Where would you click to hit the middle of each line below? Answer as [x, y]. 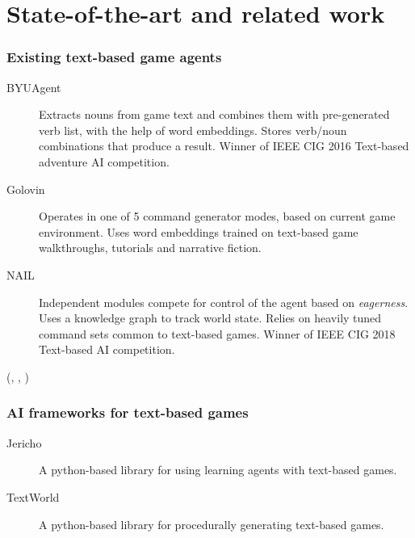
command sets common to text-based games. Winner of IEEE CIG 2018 [217, 333]
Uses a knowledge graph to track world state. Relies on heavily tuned [210, 318]
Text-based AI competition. [107, 349]
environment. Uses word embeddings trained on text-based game [199, 231]
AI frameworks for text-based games [128, 412]
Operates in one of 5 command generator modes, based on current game [217, 216]
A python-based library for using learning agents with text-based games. [218, 470]
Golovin [26, 189]
